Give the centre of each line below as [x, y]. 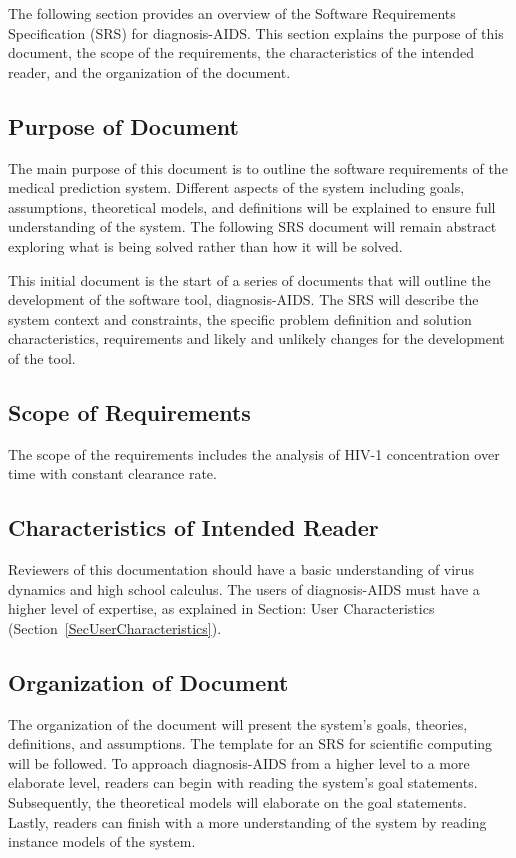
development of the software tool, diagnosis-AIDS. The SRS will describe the [243, 299]
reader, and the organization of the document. [149, 71]
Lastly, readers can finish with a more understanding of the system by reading [247, 821]
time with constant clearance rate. [112, 473]
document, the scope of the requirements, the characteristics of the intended [241, 52]
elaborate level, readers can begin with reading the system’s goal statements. [243, 782]
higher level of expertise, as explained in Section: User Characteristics [221, 608]
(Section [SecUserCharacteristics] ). [115, 627]
